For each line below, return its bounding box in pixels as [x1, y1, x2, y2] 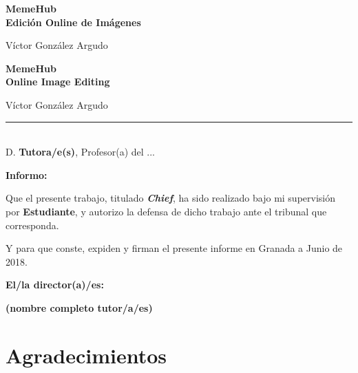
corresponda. [6, 217, 59, 232]
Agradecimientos [6, 341, 167, 369]
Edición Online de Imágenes [6, 14, 141, 29]
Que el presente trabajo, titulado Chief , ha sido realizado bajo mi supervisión [6, 191, 336, 205]
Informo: [6, 167, 48, 182]
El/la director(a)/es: [6, 277, 104, 292]
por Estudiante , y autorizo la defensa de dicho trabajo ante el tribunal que [6, 204, 327, 218]
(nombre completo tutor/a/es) [6, 300, 153, 315]
